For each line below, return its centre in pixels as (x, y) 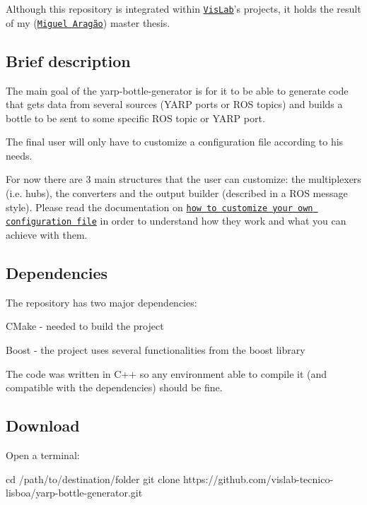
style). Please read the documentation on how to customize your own (159, 207)
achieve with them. (47, 234)
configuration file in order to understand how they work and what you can (176, 221)
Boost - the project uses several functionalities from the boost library (156, 349)
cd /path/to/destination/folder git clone (93, 479)
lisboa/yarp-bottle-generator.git (74, 493)
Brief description (68, 60)
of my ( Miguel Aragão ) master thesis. (88, 22)
